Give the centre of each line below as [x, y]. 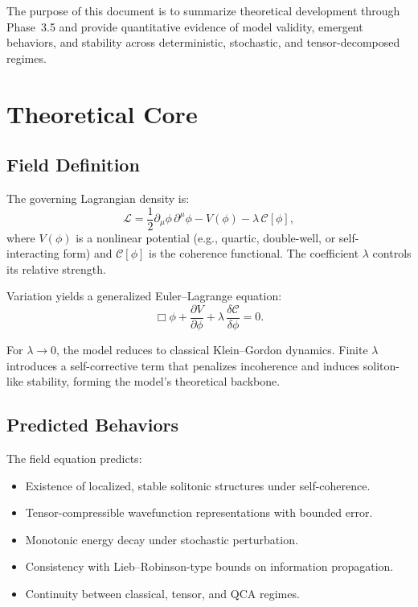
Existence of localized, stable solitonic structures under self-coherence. [198, 485]
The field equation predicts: [74, 458]
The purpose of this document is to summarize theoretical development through [203, 10]
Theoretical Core [102, 113]
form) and [88, 253]
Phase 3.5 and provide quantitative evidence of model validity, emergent [185, 26]
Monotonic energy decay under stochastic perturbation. [162, 539]
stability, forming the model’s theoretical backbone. [154, 381]
